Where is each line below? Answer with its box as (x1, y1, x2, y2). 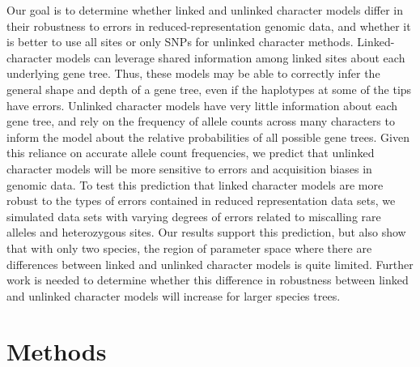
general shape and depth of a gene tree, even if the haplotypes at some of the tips (6, 80, 412, 97)
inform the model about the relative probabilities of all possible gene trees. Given (6, 128, 409, 145)
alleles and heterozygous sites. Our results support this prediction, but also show (6, 224, 406, 241)
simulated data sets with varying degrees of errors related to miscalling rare (6, 207, 381, 224)
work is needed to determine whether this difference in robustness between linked (6, 271, 409, 288)
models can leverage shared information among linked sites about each (56, 49, 405, 66)
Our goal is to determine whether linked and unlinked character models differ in (6, 2, 404, 18)
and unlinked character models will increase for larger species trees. (6, 287, 341, 304)
